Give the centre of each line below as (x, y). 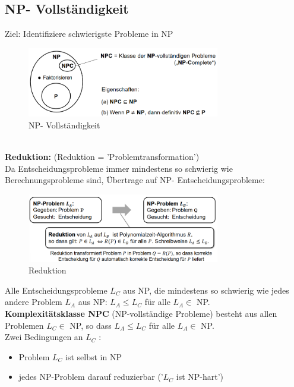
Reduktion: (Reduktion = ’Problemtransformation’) (102, 156)
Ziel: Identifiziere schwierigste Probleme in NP (89, 34)
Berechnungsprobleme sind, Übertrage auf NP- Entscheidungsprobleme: (135, 180)
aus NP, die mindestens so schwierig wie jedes (206, 290)
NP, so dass (91, 325)
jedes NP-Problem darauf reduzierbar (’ (91, 377)
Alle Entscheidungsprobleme (56, 290)
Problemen (24, 325)
